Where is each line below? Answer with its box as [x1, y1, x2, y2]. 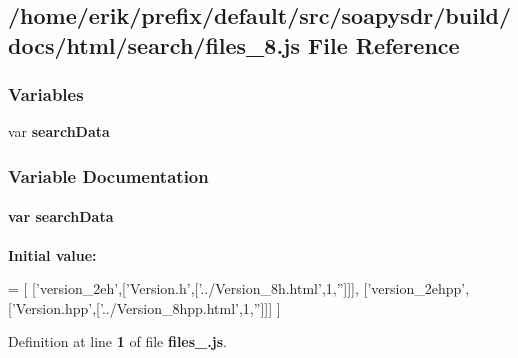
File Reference [308, 29, 460, 60]
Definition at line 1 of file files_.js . [8, 331, 227, 352]
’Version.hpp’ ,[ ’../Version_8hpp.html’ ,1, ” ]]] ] [11, 297, 281, 318]
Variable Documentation [8, 163, 209, 188]
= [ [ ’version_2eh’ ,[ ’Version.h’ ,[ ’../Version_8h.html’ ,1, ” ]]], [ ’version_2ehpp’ [8, 278, 466, 299]
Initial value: [8, 244, 97, 265]
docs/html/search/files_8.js [8, 29, 301, 60]
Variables [8, 82, 84, 107]
